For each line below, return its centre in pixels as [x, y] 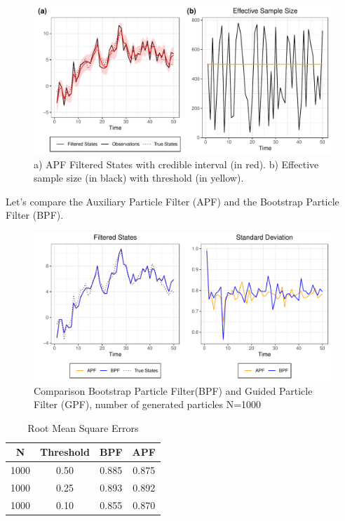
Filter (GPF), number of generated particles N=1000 [148, 404]
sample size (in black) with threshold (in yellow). [139, 178]
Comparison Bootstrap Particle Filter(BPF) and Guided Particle [173, 390]
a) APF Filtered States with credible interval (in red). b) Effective [176, 164]
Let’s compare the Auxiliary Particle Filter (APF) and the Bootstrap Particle [172, 201]
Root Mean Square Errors [83, 427]
